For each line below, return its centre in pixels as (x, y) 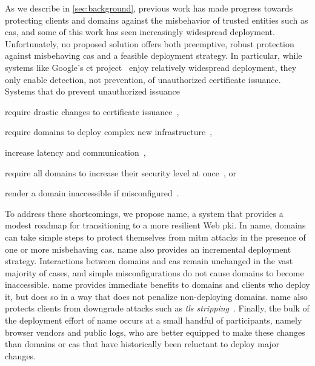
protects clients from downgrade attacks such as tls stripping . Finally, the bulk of (157, 308)
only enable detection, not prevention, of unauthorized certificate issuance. (143, 79)
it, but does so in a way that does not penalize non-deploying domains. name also (156, 296)
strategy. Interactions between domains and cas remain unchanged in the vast (149, 261)
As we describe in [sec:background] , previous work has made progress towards (149, 8)
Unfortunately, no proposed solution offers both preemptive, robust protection (150, 43)
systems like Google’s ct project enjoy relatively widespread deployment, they (151, 67)
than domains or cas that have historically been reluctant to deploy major (142, 344)
